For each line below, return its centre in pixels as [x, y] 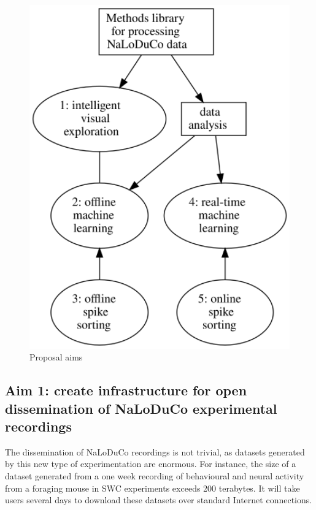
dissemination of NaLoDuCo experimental [141, 408]
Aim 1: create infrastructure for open [126, 390]
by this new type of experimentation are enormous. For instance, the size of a [151, 464]
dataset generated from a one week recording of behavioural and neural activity [155, 476]
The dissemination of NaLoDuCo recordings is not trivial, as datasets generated [155, 451]
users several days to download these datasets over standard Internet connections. [159, 500]
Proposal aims [56, 357]
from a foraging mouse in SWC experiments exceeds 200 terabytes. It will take [152, 488]
